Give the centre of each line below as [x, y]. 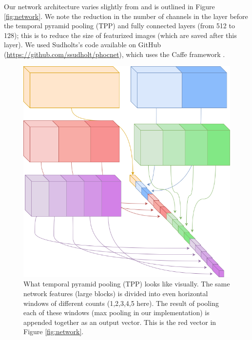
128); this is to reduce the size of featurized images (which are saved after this [120, 35]
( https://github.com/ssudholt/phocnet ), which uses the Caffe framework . [115, 54]
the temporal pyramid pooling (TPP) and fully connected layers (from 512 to [119, 26]
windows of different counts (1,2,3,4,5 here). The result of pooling [121, 303]
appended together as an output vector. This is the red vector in [120, 322]
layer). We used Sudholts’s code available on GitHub [82, 45]
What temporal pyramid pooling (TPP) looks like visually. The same [127, 284]
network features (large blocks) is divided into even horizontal [116, 293]
